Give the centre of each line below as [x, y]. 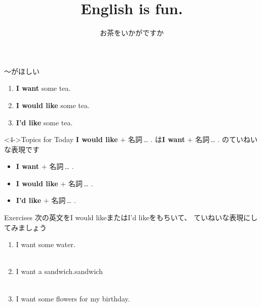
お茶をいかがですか [132, 33]
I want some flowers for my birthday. [73, 298]
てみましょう [25, 227]
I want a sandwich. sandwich [59, 271]
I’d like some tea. [44, 122]
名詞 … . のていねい [227, 139]
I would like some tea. [53, 105]
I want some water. [46, 244]
